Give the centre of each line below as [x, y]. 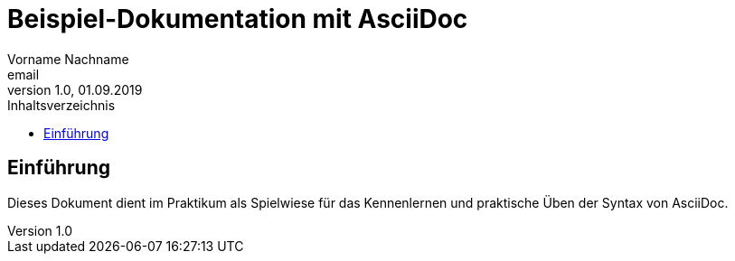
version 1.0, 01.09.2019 [75, 89]
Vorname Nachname [68, 59]
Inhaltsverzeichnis [61, 105]
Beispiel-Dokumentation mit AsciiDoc [238, 19]
